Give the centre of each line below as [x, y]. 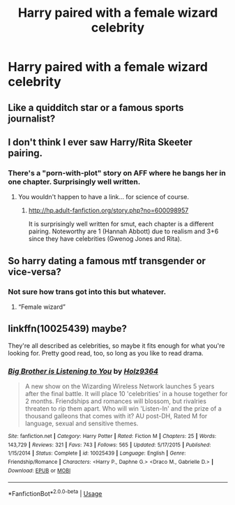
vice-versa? [35, 271]
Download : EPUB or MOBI [39, 470]
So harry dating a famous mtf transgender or [107, 261]
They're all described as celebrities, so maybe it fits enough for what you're [116, 345]
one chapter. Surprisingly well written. [74, 182]
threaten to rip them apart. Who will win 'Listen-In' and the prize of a [123, 409]
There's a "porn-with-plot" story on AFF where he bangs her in [117, 173]
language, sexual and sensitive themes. [82, 423]
